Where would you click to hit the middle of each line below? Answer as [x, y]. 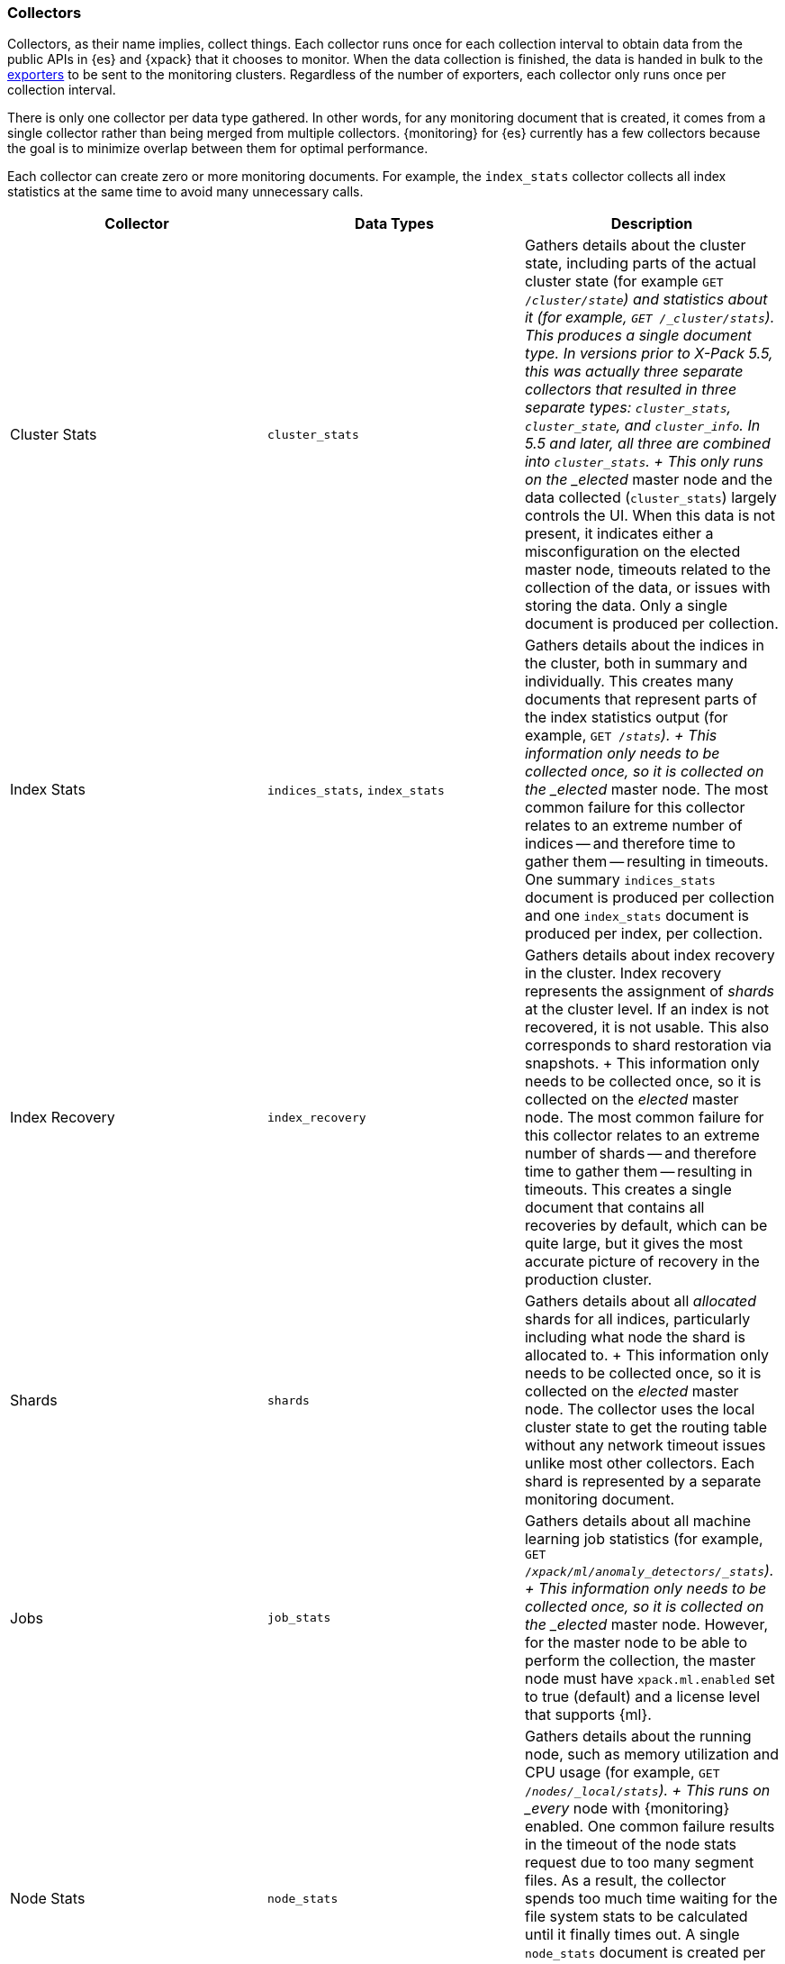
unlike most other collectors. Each [640, 1464]
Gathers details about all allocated [641, 1301]
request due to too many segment [639, 1863]
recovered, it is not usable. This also [647, 1027]
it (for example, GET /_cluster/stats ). [650, 318]
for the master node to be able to [636, 1643]
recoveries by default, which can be [646, 1226]
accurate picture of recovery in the [642, 1262]
